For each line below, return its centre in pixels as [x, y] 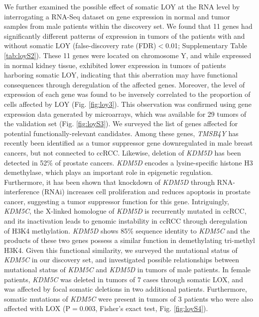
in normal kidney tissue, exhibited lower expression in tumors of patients [115, 65]
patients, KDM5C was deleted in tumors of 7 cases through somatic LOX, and [124, 279]
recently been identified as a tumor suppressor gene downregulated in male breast [129, 143]
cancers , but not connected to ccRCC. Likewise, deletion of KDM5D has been [123, 152]
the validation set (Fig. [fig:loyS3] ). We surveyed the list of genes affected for [121, 123]
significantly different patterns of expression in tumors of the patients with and [125, 36]
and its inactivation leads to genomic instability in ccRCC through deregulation [126, 221]
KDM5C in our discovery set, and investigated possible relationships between [122, 260]
